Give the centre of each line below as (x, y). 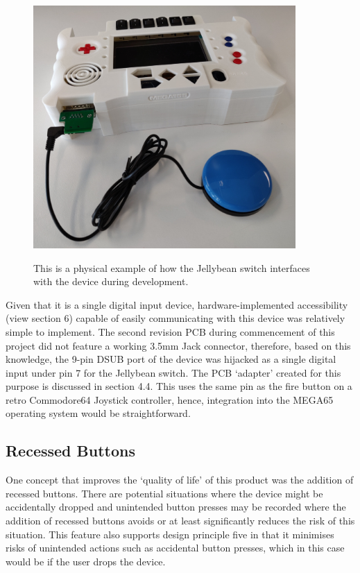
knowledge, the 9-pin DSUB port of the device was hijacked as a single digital (171, 359)
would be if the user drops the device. (86, 561)
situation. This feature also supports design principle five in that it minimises (170, 534)
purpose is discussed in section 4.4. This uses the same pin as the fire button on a (179, 386)
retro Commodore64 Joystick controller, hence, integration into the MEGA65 (170, 399)
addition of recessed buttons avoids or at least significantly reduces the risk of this (180, 521)
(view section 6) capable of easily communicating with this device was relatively (175, 318)
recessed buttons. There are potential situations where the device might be (164, 493)
